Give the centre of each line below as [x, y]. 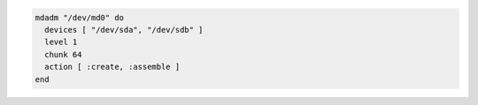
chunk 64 [63, 54]
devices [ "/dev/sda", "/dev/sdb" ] [124, 30]
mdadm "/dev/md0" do [79, 17]
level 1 [61, 42]
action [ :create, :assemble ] [112, 67]
